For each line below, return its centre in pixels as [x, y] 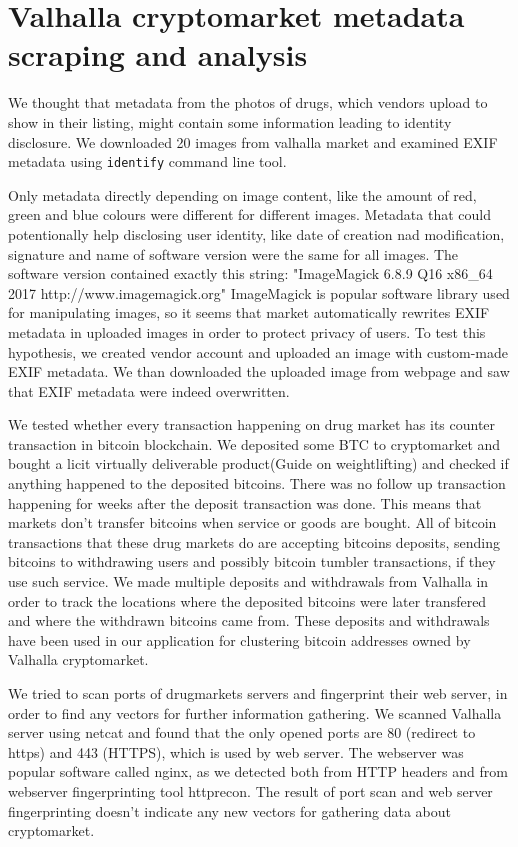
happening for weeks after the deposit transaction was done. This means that [245, 502]
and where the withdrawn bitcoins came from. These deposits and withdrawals [249, 620]
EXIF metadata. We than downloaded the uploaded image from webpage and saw [259, 371]
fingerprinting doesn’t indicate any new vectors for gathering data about [229, 810]
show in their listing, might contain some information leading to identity [230, 121]
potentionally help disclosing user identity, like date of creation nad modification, [256, 233]
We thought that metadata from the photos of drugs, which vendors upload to [248, 102]
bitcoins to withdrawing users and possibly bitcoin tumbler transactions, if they [252, 561]
